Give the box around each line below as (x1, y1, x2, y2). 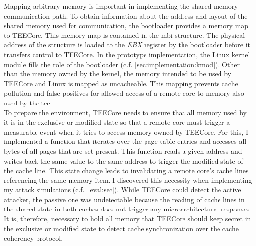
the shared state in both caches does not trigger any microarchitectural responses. (4, 204, 252, 214)
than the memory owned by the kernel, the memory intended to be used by (4, 69, 232, 79)
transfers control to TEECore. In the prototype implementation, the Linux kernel (4, 49, 250, 59)
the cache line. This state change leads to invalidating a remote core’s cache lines (4, 165, 249, 176)
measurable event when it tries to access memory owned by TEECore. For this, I (4, 126, 248, 137)
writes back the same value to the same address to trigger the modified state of (4, 155, 243, 166)
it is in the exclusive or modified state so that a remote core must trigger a (4, 117, 230, 127)
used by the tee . (4, 97, 52, 107)
